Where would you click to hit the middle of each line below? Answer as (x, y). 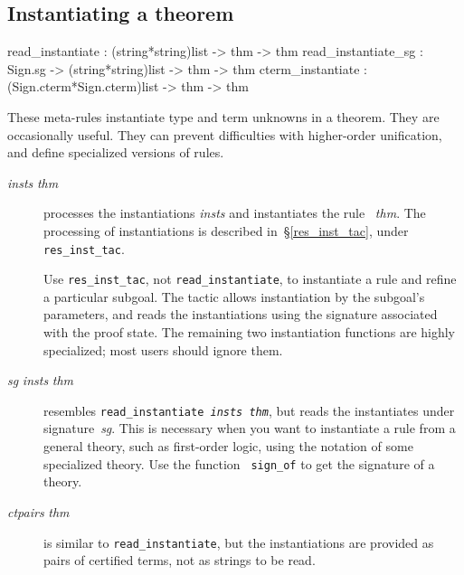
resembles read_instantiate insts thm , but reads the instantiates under (249, 410)
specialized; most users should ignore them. (163, 349)
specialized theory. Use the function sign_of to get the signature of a (239, 463)
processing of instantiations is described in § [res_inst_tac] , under (226, 230)
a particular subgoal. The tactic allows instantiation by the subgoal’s (234, 296)
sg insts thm (41, 380)
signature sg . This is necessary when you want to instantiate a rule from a (250, 428)
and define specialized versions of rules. (116, 152)
